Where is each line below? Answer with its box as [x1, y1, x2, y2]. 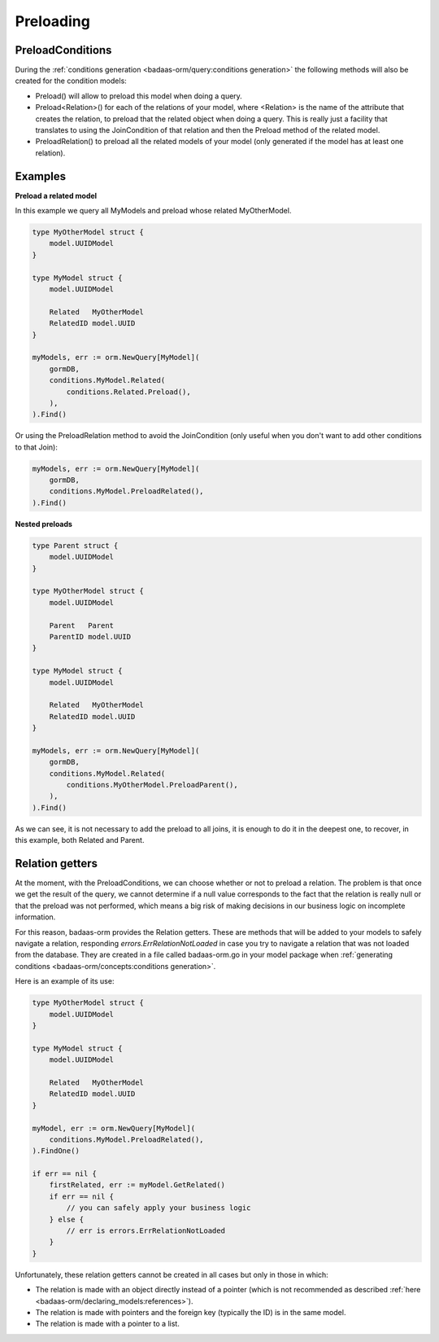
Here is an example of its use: [15, 976, 115, 986]
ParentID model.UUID [49, 632, 132, 641]
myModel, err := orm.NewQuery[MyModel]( [32, 1124, 195, 1133]
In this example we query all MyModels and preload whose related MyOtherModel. [15, 206, 292, 216]
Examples [15, 169, 67, 183]
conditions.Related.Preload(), [66, 387, 191, 397]
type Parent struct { [32, 541, 119, 550]
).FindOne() [32, 1147, 80, 1156]
